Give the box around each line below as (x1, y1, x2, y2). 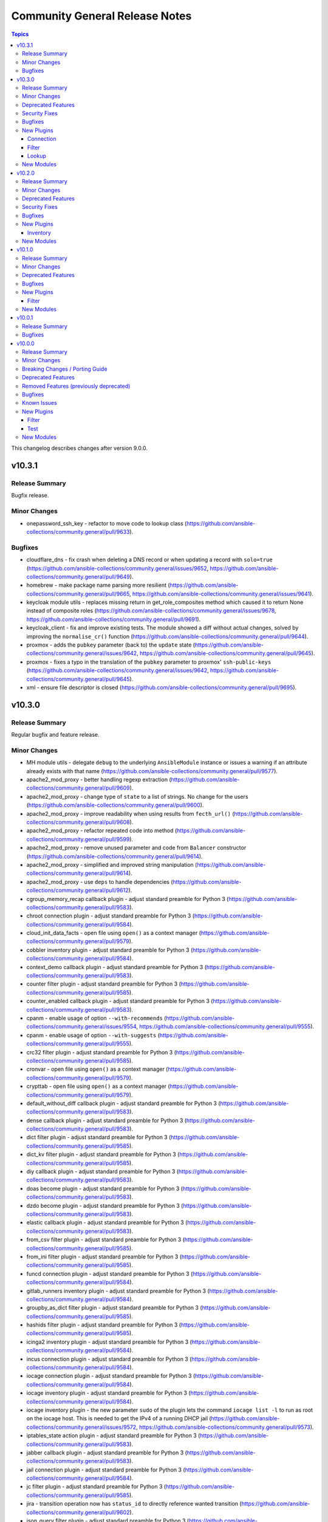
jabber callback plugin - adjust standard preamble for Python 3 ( (26, 1449, 188, 1456)
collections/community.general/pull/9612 (26, 886, 129, 894)
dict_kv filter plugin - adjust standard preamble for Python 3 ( (26, 1151, 180, 1158)
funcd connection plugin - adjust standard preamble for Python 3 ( (26, 1270, 193, 1277)
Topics (11, 30, 29, 38)
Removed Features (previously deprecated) (22, 382, 131, 390)
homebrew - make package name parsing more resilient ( (26, 581, 170, 589)
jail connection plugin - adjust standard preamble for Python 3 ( (26, 1466, 185, 1473)
